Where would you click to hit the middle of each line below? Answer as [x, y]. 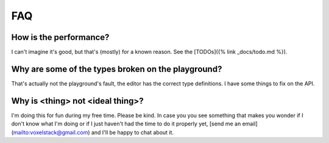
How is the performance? [60, 37]
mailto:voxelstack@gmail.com [51, 132]
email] [250, 124]
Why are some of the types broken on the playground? [117, 69]
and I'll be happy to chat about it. [132, 132]
